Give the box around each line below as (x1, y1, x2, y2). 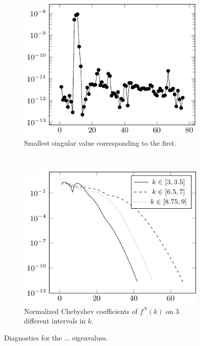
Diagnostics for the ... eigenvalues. (4, 332, 108, 343)
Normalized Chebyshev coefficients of (24, 305, 137, 316)
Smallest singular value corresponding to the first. (24, 137, 176, 148)
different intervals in (24, 315, 86, 326)
